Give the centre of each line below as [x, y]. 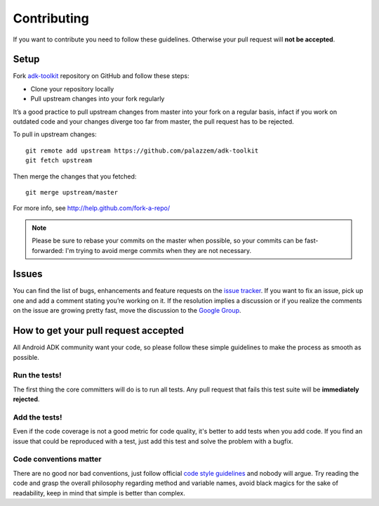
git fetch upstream [59, 161]
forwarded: [48, 250]
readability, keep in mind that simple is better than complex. [99, 493]
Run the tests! [38, 375]
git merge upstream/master [72, 192]
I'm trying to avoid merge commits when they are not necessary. [159, 250]
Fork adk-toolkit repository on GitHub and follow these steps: [101, 76]
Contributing [51, 18]
